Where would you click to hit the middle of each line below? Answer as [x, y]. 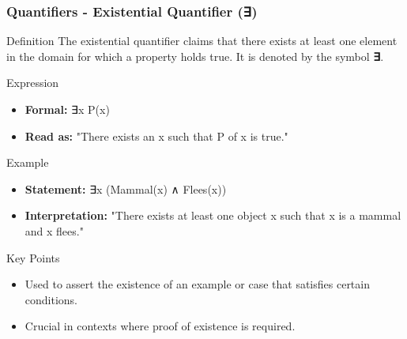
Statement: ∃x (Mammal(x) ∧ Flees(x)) [126, 188]
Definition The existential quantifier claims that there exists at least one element [202, 41]
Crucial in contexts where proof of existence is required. [160, 326]
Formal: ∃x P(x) [67, 109]
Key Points [33, 257]
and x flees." [54, 230]
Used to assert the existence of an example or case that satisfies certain [197, 284]
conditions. [51, 299]
